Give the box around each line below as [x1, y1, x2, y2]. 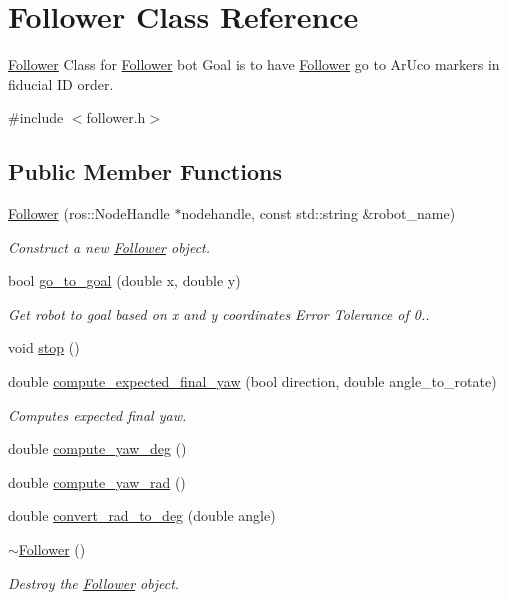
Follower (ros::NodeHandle [8, 203, 170, 224]
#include [8, 107, 64, 128]
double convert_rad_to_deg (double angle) [8, 505, 276, 526]
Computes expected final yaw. [8, 404, 187, 425]
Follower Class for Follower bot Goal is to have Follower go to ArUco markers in [8, 54, 500, 75]
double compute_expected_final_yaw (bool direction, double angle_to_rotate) [8, 371, 497, 392]
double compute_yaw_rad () [8, 471, 186, 492]
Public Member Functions [8, 156, 282, 187]
